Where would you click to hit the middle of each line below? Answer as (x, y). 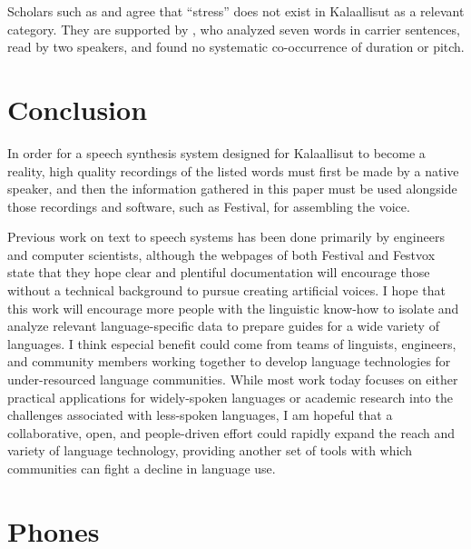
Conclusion (78, 109)
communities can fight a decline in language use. (142, 468)
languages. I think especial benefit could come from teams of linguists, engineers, (232, 343)
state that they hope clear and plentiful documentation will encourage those (219, 272)
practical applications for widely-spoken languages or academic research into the (230, 397)
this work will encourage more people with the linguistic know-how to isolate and (233, 308)
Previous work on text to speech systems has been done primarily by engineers (226, 237)
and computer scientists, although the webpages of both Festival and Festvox (221, 254)
